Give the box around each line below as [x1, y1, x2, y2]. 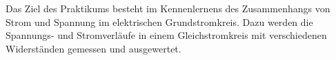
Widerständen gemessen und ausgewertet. [6, 41, 181, 55]
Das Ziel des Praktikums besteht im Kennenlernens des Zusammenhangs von [6, 1, 330, 15]
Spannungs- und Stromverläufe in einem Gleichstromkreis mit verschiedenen [6, 28, 327, 42]
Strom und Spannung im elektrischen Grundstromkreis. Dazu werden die [6, 14, 313, 29]
